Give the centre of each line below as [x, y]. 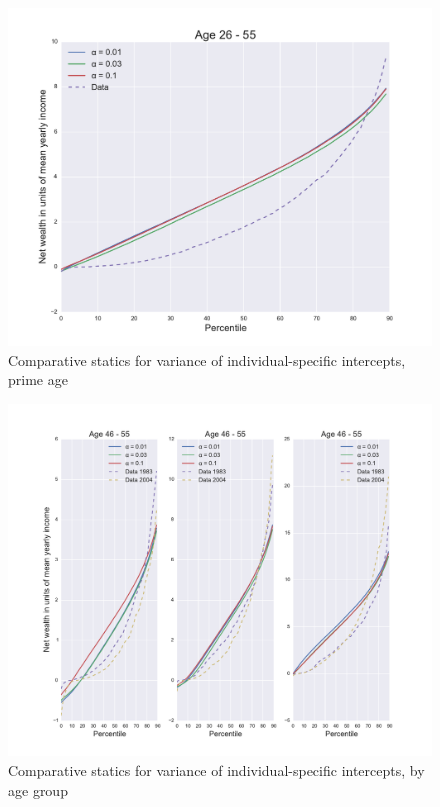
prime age [38, 379]
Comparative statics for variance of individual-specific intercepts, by [216, 770]
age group [38, 789]
